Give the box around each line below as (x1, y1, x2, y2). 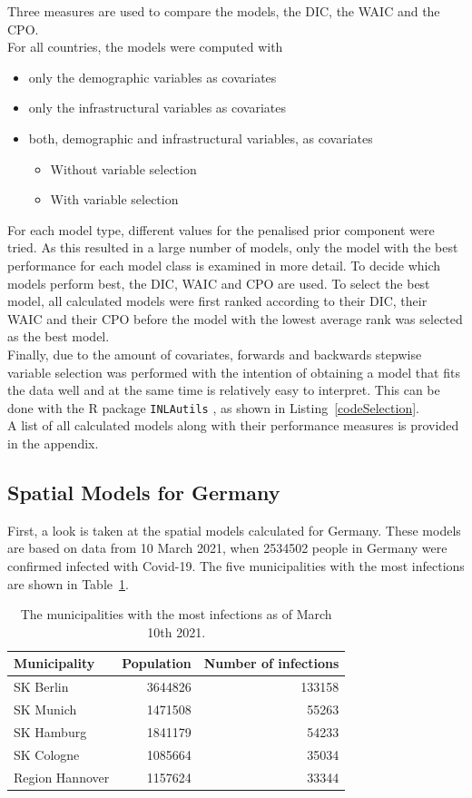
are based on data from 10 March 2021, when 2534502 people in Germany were (7, 538, 447, 557)
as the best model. (7, 327, 110, 346)
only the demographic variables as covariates (28, 67, 277, 86)
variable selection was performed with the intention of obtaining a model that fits (7, 362, 460, 381)
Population (122, 654, 192, 673)
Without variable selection (50, 159, 197, 178)
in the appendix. (7, 433, 99, 452)
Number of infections (203, 654, 339, 673)
